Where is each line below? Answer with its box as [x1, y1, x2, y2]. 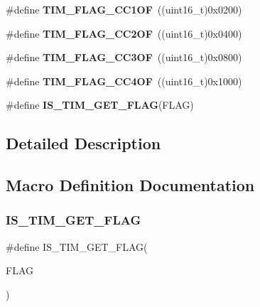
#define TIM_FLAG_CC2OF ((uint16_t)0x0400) [6, 26, 242, 41]
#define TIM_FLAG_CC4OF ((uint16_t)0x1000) [6, 73, 242, 88]
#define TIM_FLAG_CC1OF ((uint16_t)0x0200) [6, 2, 242, 16]
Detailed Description [6, 132, 161, 154]
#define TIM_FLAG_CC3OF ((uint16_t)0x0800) [6, 50, 242, 65]
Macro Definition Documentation [6, 174, 255, 196]
